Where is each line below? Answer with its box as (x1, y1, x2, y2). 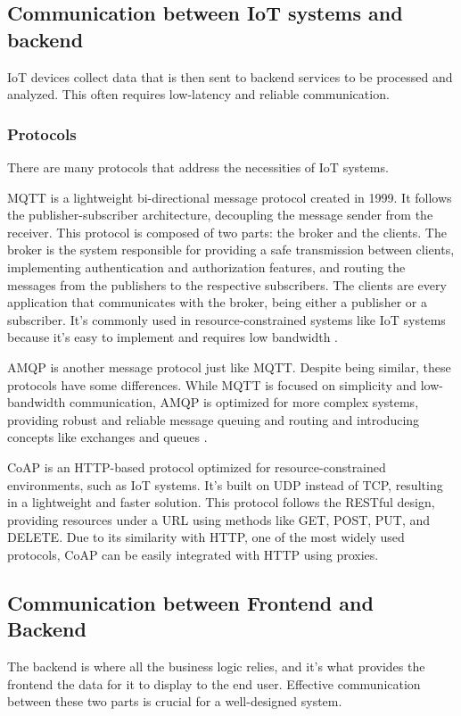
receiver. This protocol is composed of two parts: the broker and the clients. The (7, 222, 447, 241)
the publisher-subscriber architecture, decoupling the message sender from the (7, 205, 433, 224)
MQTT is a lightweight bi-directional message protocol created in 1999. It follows (7, 187, 452, 206)
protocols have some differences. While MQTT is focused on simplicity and (7, 375, 417, 394)
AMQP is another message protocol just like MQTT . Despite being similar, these (7, 357, 451, 376)
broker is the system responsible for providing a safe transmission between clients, (7, 240, 455, 259)
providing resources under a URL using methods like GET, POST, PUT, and (7, 510, 431, 529)
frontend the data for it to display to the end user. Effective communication (7, 674, 421, 693)
